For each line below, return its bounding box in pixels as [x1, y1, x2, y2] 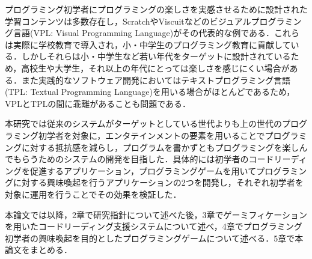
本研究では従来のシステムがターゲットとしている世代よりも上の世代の [5, 117, 282, 130]
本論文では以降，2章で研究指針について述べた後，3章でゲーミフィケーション [5, 208, 308, 221]
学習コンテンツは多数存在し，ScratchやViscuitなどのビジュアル [5, 14, 251, 27]
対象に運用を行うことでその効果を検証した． [5, 187, 182, 200]
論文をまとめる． [5, 243, 72, 256]
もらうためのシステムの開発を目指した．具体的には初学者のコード [13, 153, 274, 165]
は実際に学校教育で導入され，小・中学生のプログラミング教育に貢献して [5, 38, 291, 50]
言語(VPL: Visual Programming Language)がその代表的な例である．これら [13, 26, 300, 39]
